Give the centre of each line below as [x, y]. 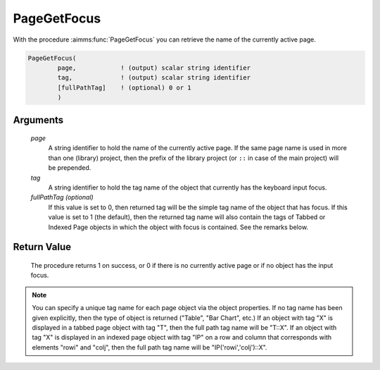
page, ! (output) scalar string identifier [154, 68]
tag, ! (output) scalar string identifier [154, 78]
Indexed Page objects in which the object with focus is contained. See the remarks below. [178, 227]
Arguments [38, 120]
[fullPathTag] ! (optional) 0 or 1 [124, 87]
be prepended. [70, 168]
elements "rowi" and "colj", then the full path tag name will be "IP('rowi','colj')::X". [150, 347]
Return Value [42, 247]
